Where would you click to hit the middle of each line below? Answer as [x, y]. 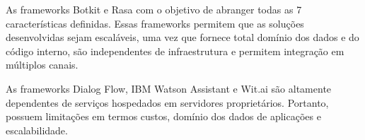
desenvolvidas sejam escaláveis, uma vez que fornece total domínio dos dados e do [182, 37]
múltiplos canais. [42, 65]
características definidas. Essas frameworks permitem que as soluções [155, 23]
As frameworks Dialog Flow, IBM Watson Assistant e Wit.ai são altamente [169, 88]
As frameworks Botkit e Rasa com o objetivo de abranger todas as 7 [154, 9]
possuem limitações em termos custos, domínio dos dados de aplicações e [163, 116]
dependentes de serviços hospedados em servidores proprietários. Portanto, [167, 102]
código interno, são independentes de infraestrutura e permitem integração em [175, 51]
